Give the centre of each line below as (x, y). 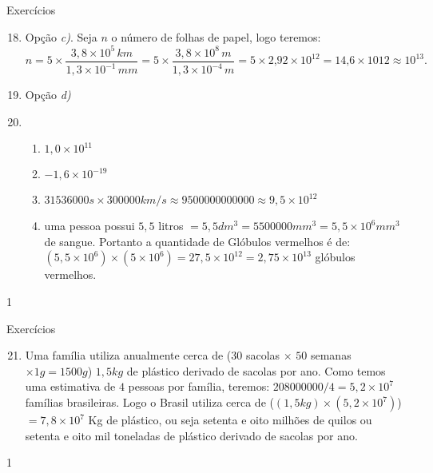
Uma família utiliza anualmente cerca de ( (128, 355)
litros (171, 226)
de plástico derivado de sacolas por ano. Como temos (256, 370)
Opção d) (48, 95)
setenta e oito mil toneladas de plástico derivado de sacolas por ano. (191, 435)
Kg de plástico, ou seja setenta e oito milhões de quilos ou (230, 420)
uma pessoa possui (89, 226)
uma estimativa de (70, 386)
